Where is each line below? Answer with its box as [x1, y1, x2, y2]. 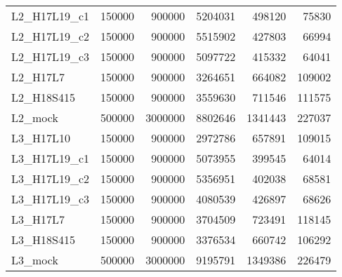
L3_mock [11, 252, 58, 268]
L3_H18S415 [11, 231, 75, 248]
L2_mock [11, 109, 58, 126]
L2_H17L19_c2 [11, 28, 90, 44]
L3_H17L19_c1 [11, 150, 90, 166]
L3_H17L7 [11, 211, 65, 227]
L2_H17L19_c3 [11, 48, 90, 65]
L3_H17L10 [11, 130, 71, 146]
